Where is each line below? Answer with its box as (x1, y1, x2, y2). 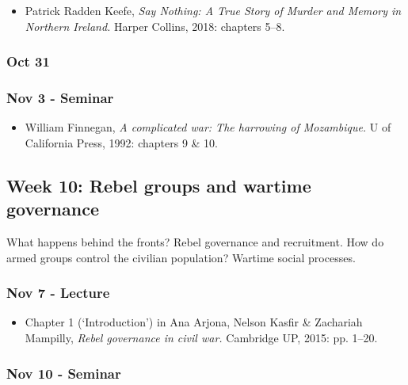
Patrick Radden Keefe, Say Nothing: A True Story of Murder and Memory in (25, 2, 402, 18)
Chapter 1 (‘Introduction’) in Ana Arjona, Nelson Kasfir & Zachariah (25, 314, 363, 330)
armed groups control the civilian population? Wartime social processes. (6, 249, 356, 265)
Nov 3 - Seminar (6, 87, 114, 107)
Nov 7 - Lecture (6, 283, 110, 303)
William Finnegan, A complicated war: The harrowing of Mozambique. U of (25, 119, 391, 135)
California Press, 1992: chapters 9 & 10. (25, 134, 219, 151)
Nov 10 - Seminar (6, 363, 121, 383)
